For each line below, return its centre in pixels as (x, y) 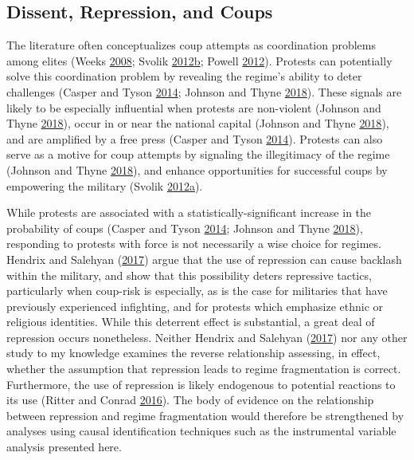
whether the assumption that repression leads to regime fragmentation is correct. (204, 369)
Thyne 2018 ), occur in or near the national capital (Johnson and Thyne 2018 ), (198, 123)
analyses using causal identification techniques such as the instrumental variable (201, 431)
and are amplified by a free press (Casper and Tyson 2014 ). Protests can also (195, 138)
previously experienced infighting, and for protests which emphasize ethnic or (195, 306)
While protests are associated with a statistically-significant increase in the (189, 212)
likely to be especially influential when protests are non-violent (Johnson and (194, 107)
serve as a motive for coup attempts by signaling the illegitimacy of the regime (198, 154)
